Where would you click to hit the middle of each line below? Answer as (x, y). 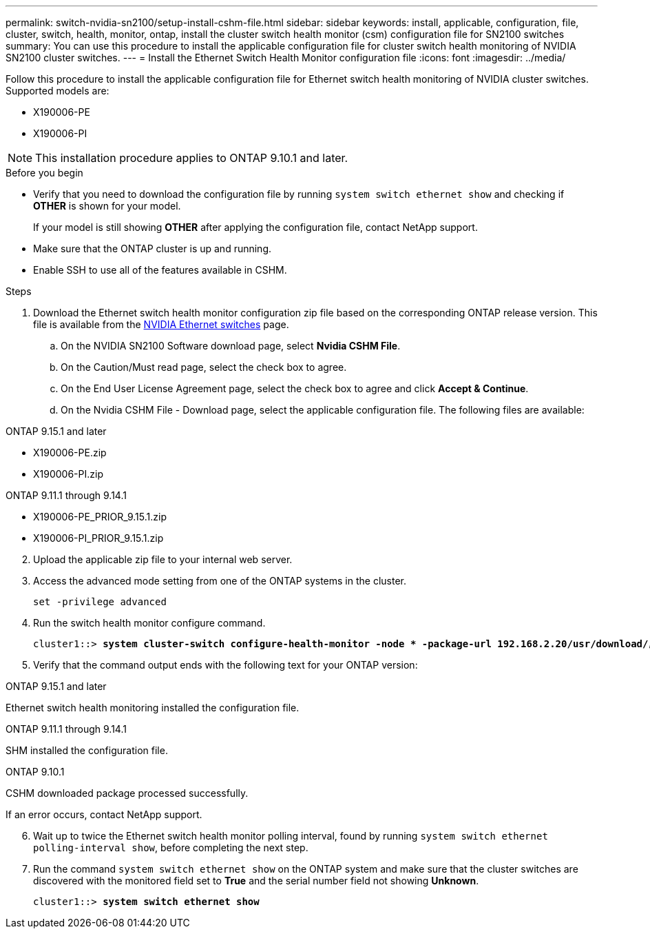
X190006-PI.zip (68, 474)
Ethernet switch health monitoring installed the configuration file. (153, 708)
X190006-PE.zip (70, 453)
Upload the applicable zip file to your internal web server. (163, 559)
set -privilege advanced (100, 602)
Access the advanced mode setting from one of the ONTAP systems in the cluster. (220, 581)
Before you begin (44, 173)
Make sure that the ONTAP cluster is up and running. (153, 248)
